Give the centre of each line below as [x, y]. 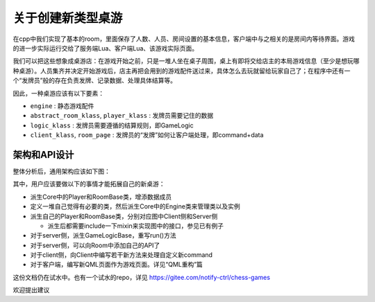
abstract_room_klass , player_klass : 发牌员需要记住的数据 [122, 116]
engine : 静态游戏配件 [62, 106]
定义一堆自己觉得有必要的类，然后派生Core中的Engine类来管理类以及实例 [135, 206]
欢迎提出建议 [31, 290]
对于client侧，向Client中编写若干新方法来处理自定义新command [122, 255]
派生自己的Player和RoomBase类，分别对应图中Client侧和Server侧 [124, 216]
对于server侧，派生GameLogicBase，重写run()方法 [103, 236]
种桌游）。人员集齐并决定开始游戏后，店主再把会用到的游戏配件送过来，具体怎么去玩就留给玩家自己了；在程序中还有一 [182, 71]
